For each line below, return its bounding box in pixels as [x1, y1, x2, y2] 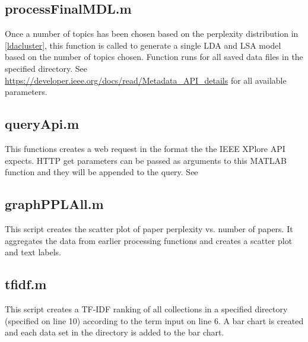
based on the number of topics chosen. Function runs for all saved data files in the [5, 50, 303, 63]
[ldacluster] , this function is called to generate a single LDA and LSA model [5, 39, 281, 51]
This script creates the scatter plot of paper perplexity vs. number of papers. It [5, 222, 293, 235]
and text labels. [5, 246, 61, 258]
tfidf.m [5, 275, 47, 293]
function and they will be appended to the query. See [5, 166, 198, 178]
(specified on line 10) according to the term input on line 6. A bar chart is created [5, 314, 304, 327]
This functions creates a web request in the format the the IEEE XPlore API [5, 142, 285, 154]
